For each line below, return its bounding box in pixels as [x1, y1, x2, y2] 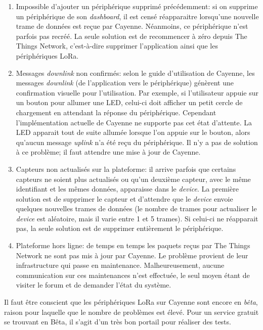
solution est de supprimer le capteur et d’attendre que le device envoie [16, 193, 233, 204]
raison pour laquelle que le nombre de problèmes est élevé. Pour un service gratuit [4, 306, 259, 317]
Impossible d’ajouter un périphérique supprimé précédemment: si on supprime [16, 1, 258, 11]
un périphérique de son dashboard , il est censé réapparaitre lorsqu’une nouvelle [16, 11, 259, 21]
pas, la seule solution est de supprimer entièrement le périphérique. [16, 223, 224, 233]
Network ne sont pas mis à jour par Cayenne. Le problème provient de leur [16, 250, 248, 260]
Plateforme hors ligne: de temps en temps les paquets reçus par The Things [16, 240, 250, 251]
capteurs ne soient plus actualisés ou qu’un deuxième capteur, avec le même [16, 173, 251, 184]
